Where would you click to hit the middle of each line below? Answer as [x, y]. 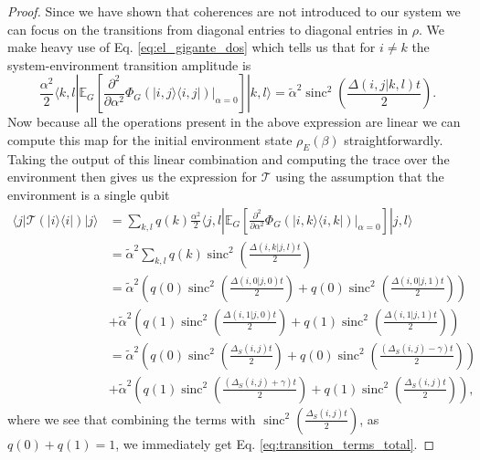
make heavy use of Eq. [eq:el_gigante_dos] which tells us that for [192, 47]
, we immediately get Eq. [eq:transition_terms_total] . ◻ [275, 443]
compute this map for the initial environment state [150, 139]
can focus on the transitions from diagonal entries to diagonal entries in [208, 29]
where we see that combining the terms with [132, 418]
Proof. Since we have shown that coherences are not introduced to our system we [234, 11]
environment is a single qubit [89, 194]
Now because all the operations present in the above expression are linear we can [234, 122]
